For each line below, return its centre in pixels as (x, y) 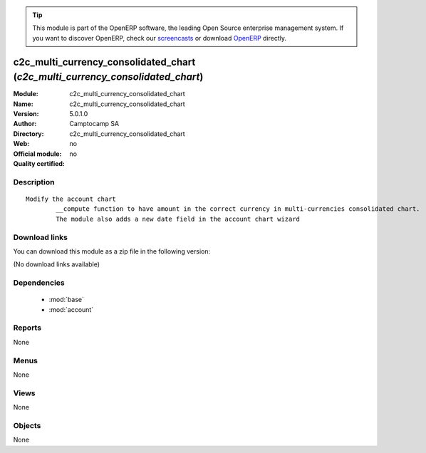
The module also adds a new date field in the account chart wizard (178, 219)
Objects (27, 425)
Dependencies (39, 283)
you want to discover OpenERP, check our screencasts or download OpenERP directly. (160, 38)
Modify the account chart (71, 199)
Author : (25, 124)
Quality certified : (39, 164)
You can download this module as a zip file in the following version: (112, 251)
